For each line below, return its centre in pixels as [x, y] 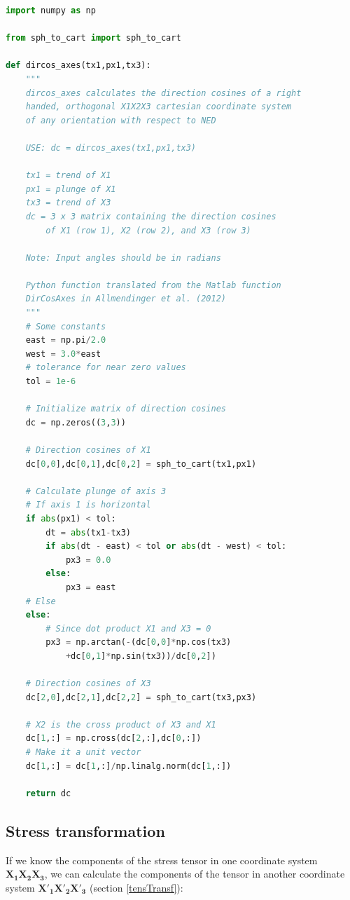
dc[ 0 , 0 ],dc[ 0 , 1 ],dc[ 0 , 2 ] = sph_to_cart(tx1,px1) [141, 464]
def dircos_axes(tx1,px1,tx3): [78, 66]
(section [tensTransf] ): [136, 887]
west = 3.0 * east [63, 354]
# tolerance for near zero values [106, 368]
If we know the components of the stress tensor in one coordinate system [162, 860]
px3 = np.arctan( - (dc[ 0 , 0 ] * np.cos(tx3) [139, 642]
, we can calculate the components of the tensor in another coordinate [195, 874]
